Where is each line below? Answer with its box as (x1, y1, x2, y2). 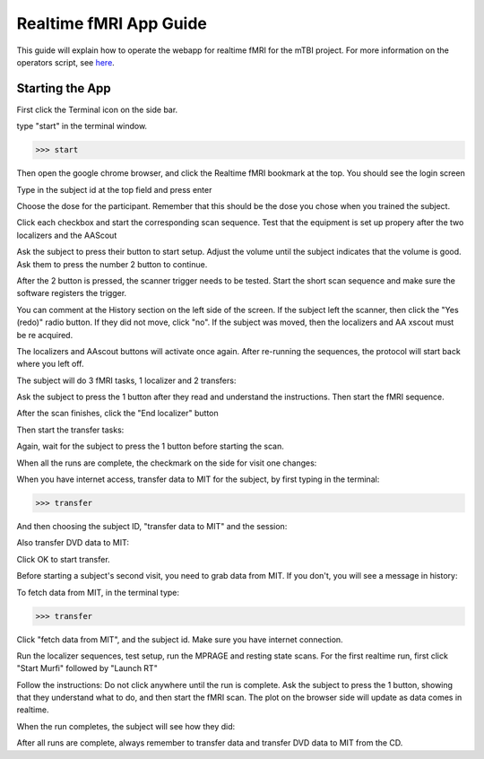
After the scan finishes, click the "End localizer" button (16, 408, 219, 419)
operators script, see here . (16, 57, 116, 67)
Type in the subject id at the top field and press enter (16, 184, 212, 195)
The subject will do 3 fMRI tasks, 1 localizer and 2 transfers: (16, 375, 237, 386)
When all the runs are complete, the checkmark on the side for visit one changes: (16, 458, 317, 468)
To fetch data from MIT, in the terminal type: (16, 587, 179, 598)
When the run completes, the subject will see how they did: (16, 720, 236, 731)
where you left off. (16, 359, 84, 370)
